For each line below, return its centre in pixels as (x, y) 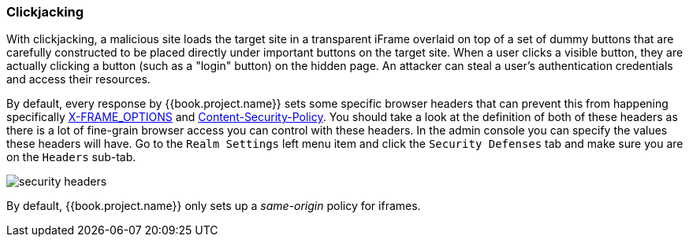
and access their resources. (78, 79)
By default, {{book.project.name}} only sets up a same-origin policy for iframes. (214, 206)
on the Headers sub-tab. (71, 157)
